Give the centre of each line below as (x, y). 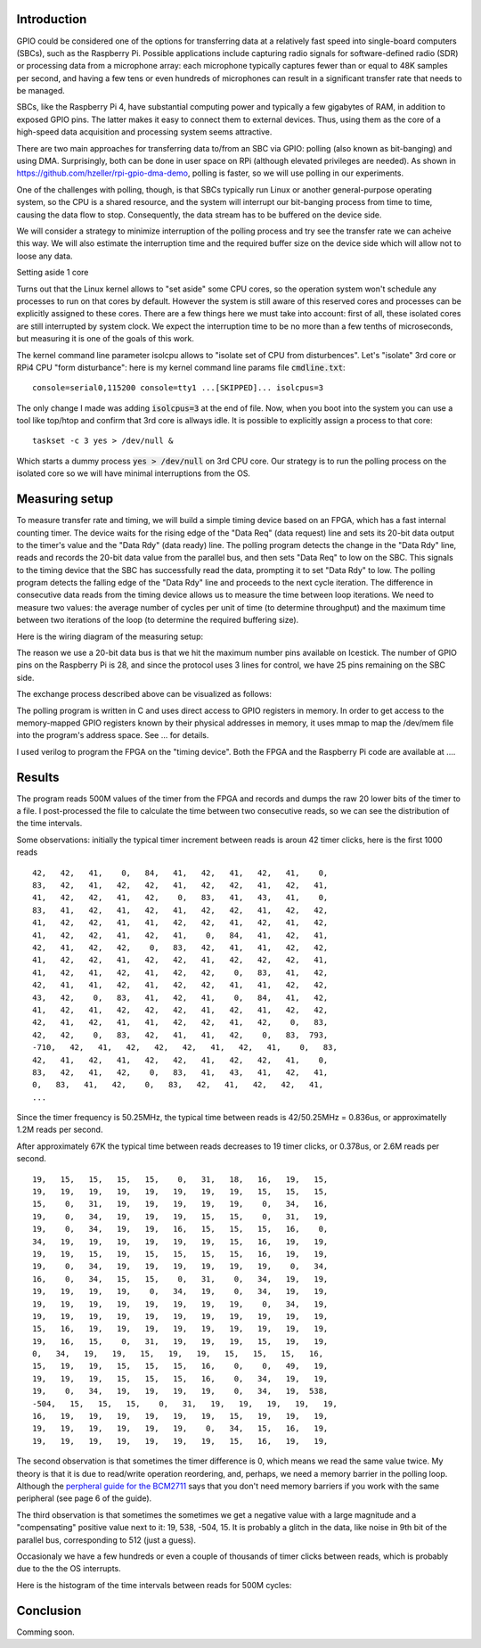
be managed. (41, 91)
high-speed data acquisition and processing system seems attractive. (144, 132)
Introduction (52, 19)
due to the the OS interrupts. (69, 1569)
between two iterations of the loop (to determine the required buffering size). (158, 620)
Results (38, 777)
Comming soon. (45, 1632)
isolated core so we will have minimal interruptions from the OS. (134, 473)
